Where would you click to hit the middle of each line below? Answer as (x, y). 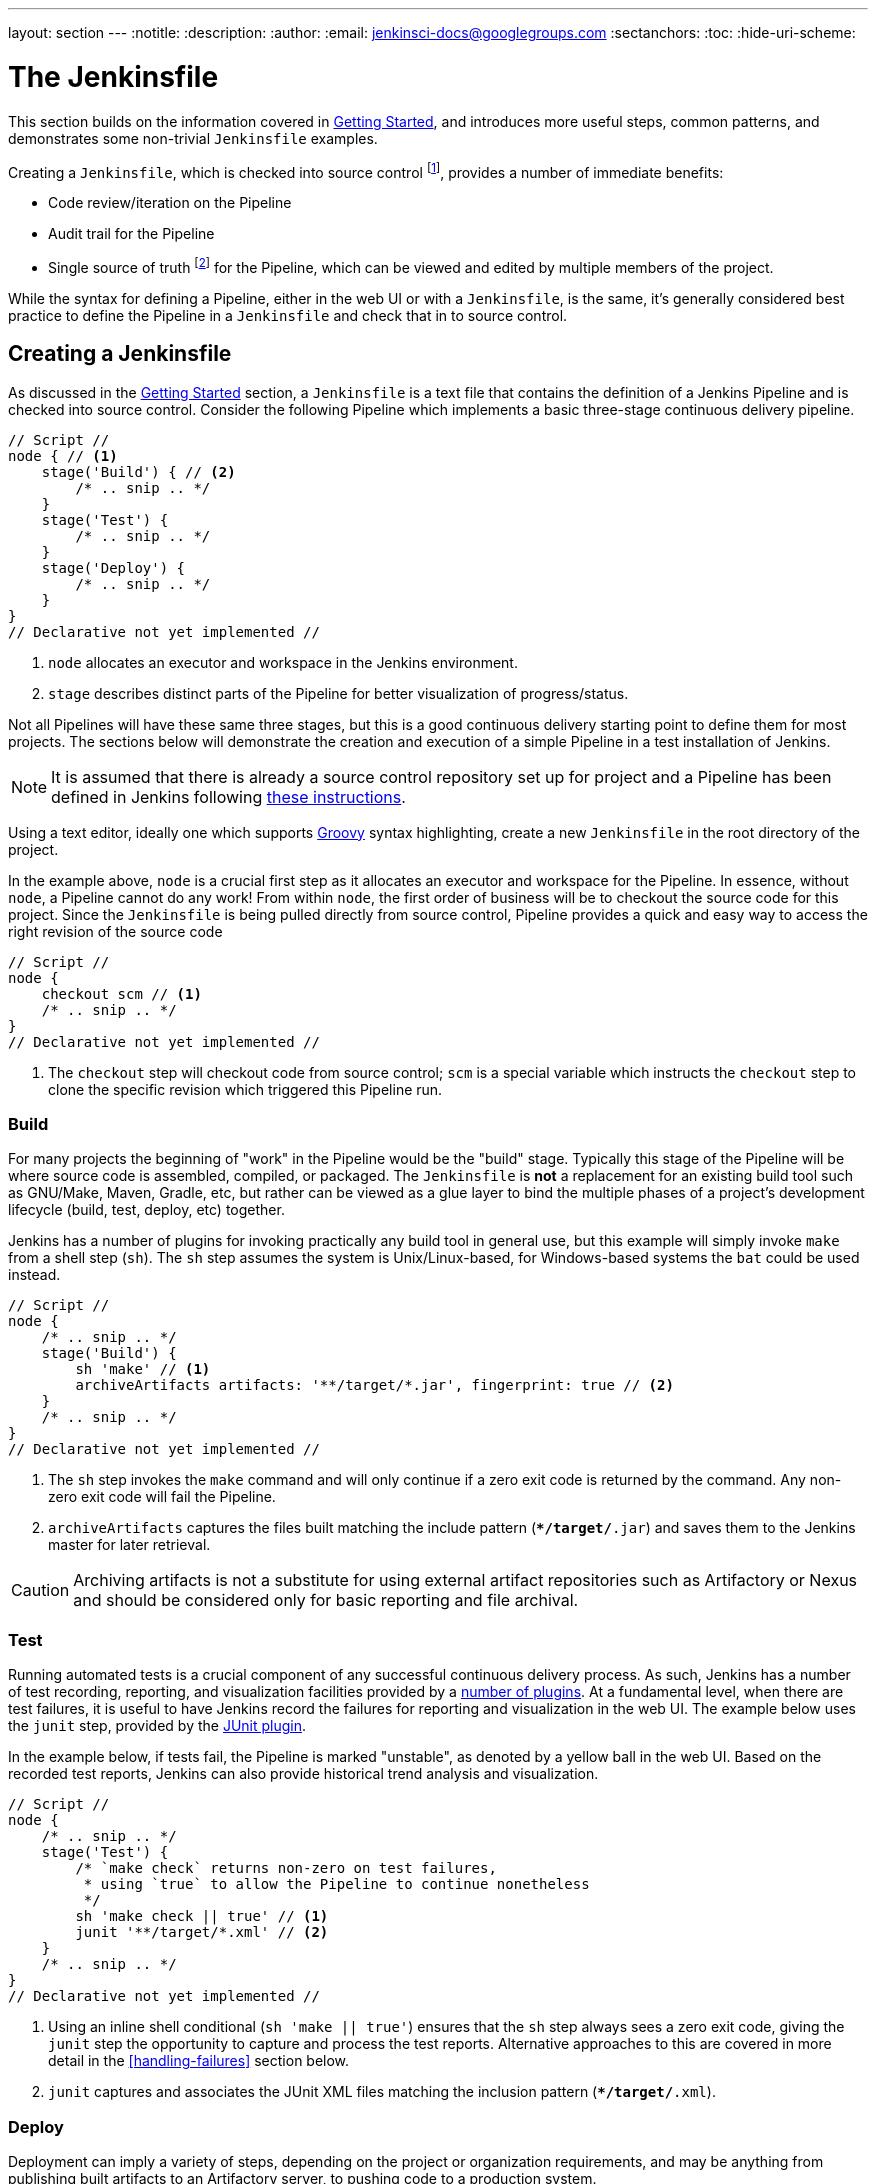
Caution (40, 1590)
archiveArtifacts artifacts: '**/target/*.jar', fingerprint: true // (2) (374, 1385)
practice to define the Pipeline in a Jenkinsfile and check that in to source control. (288, 315)
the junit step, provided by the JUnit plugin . (157, 1726)
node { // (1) (63, 455)
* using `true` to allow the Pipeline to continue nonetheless (336, 1884)
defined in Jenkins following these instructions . (228, 796)
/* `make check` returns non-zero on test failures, (286, 1868)
